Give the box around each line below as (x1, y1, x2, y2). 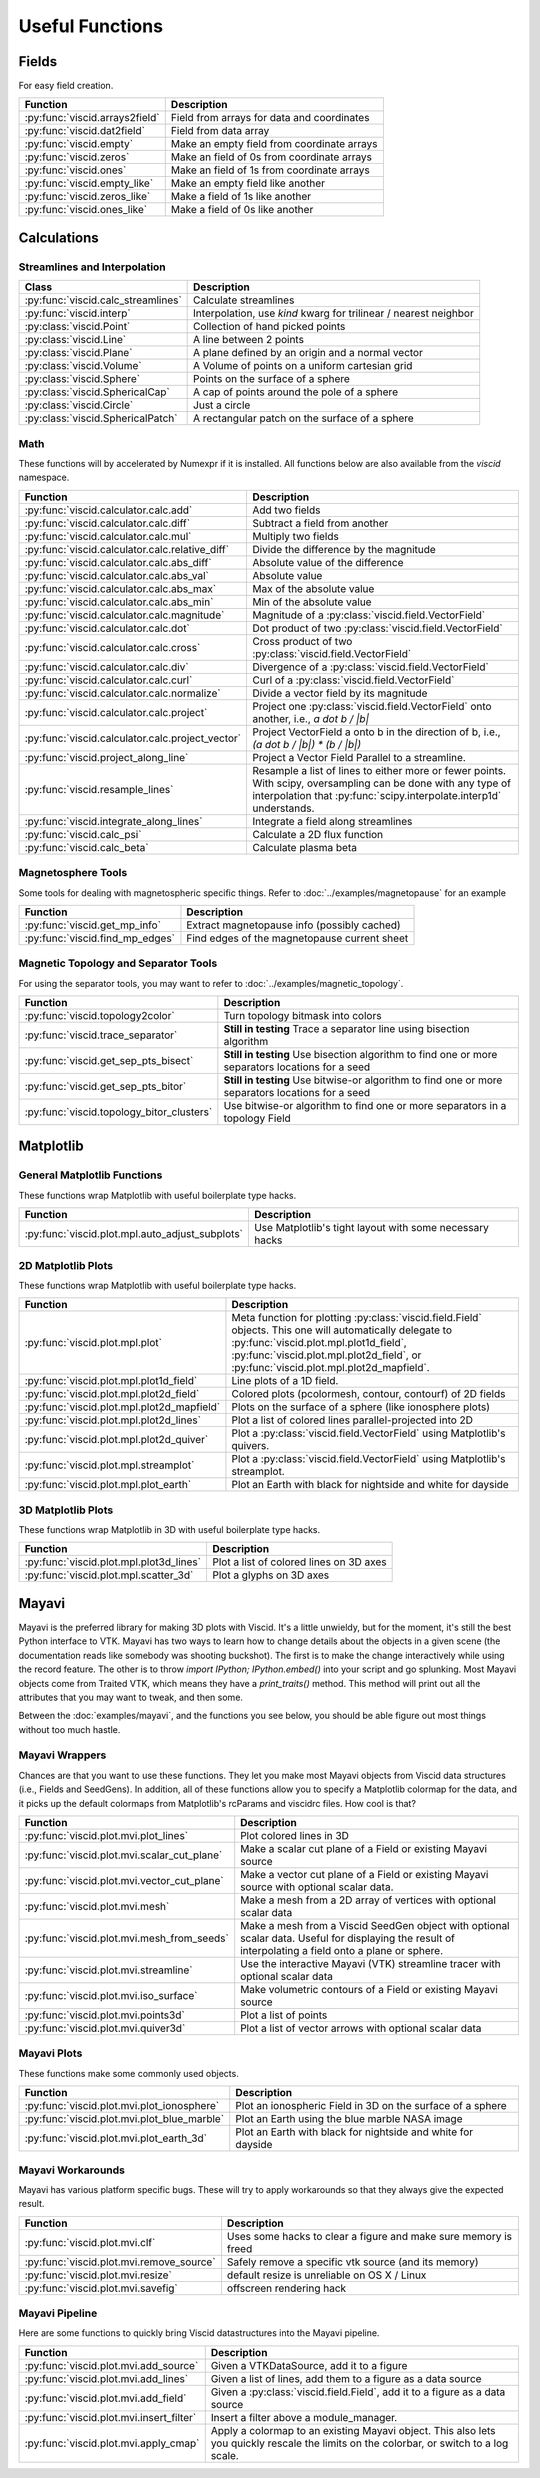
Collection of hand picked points (193, 320, 346, 334)
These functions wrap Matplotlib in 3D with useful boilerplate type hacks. (18, 1524, 321, 1536)
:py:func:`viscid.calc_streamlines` (24, 293, 182, 307)
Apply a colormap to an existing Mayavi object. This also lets (210, 2423, 496, 2437)
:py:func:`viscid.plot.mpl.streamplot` (24, 1458, 195, 1472)
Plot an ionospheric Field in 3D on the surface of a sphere (235, 2099, 507, 2113)
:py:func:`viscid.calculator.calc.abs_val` (24, 568, 209, 582)
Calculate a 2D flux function (251, 827, 384, 841)
